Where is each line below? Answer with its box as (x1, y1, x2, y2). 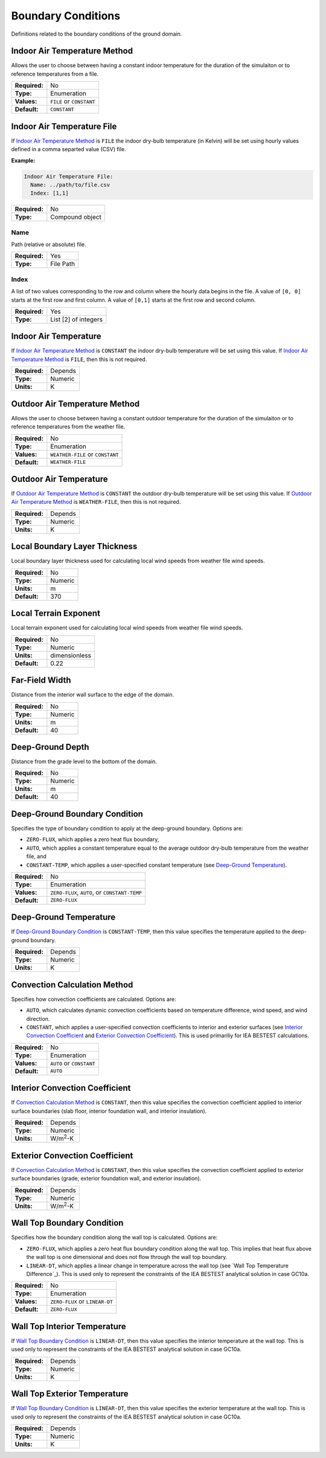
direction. (26, 1015, 50, 1022)
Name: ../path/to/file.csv (30, 181, 110, 188)
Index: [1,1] (30, 190, 69, 197)
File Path (50, 260, 75, 268)
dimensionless (50, 651, 92, 659)
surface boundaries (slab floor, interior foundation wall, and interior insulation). (11, 1107, 207, 1115)
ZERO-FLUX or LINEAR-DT (50, 1297, 113, 1306)
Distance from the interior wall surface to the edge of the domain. (11, 691, 174, 698)
